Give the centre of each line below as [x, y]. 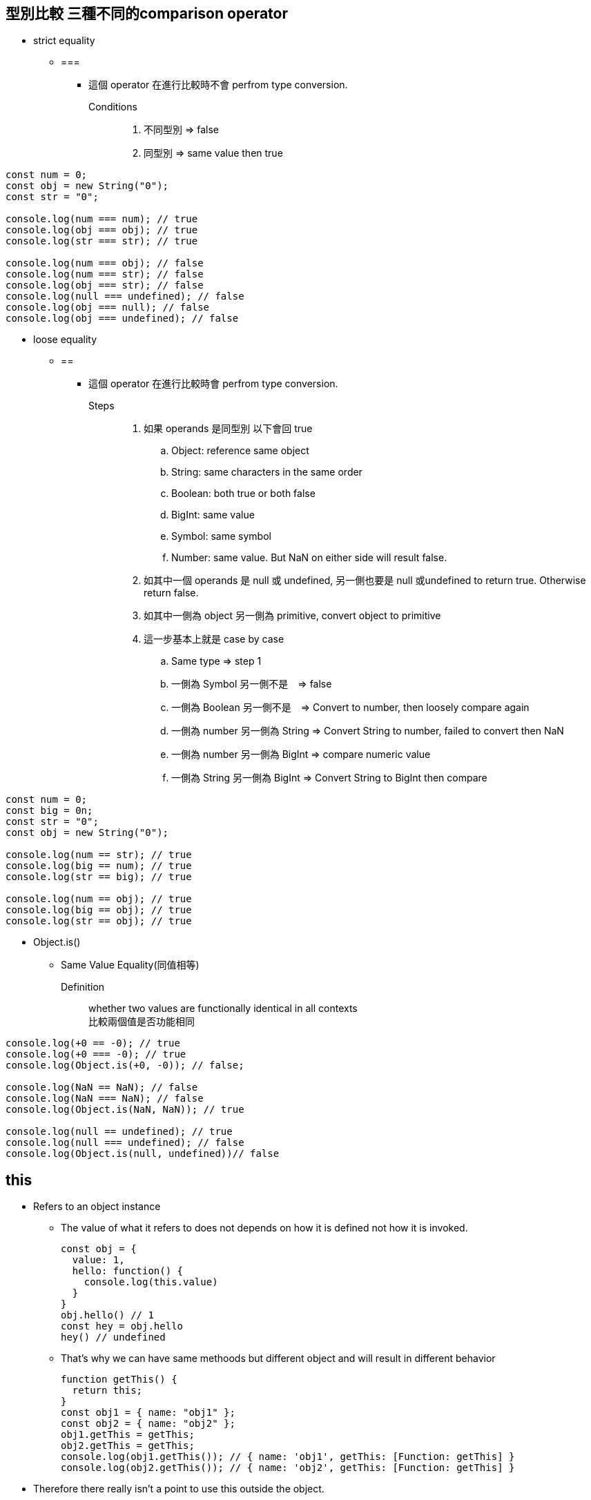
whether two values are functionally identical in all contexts [223, 1009]
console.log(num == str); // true [99, 855]
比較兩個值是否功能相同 [142, 1022]
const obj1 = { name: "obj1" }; [148, 1413]
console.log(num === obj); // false [105, 263]
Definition [83, 987]
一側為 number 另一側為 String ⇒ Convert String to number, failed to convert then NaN [368, 731]
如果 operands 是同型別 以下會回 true [228, 429]
